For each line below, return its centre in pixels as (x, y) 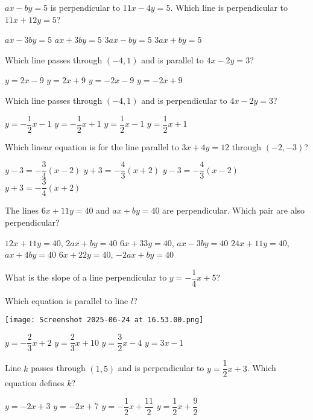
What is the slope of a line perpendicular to (86, 277)
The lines (22, 210)
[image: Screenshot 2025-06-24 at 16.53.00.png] (104, 320)
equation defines (35, 383)
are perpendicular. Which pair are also (234, 210)
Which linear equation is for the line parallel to (92, 146)
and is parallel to (172, 59)
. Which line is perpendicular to (229, 7)
